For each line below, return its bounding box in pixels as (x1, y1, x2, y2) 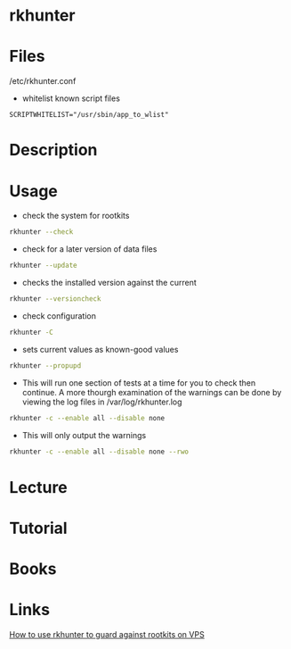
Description (9, 140, 98, 161)
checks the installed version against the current (21, 278, 198, 287)
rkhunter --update (9, 261, 77, 270)
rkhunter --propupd (9, 361, 82, 370)
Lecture (9, 477, 69, 497)
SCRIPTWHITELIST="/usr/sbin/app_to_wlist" (9, 111, 169, 120)
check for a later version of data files (21, 244, 158, 254)
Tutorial (9, 518, 69, 538)
